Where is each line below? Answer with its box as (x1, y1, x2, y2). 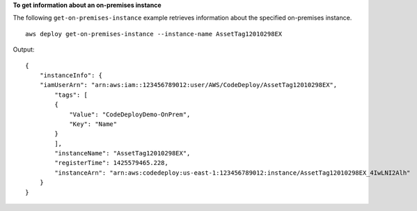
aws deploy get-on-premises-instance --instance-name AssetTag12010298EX (25, 30, 283, 38)
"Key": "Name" (69, 120, 118, 128)
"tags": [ (54, 91, 88, 99)
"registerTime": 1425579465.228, (54, 159, 168, 167)
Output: (13, 45, 35, 54)
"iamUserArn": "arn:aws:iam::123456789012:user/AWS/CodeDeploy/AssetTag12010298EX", (39, 81, 338, 89)
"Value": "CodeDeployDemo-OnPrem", (69, 110, 191, 118)
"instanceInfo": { (39, 71, 103, 79)
